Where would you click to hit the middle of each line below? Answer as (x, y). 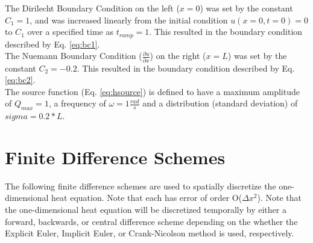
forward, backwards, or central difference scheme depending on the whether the (151, 221)
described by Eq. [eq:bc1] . (52, 44)
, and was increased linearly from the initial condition (129, 20)
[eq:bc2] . (20, 80)
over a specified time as (70, 32)
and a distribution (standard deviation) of (220, 103)
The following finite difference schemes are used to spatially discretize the (141, 186)
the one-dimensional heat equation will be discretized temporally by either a (146, 210)
